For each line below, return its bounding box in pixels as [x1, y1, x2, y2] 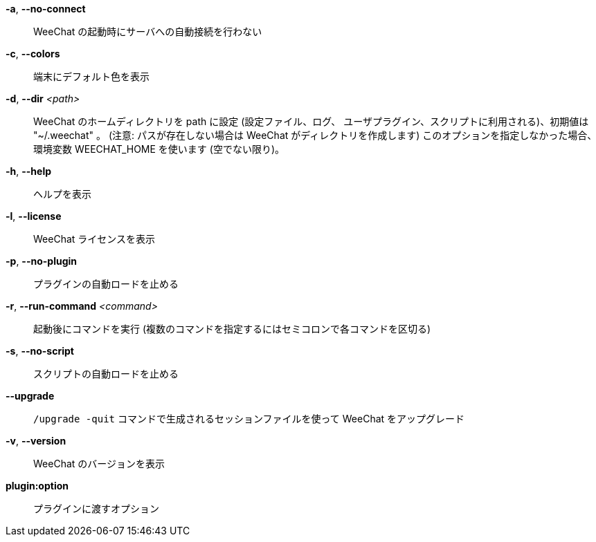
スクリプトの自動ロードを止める [33, 368, 179, 380]
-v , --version [6, 435, 66, 447]
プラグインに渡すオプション [33, 503, 159, 514]
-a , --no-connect [6, 3, 86, 15]
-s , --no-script [6, 345, 74, 357]
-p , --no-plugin [6, 255, 77, 267]
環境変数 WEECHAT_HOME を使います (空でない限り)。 [33, 143, 285, 155]
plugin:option [6, 480, 69, 492]
